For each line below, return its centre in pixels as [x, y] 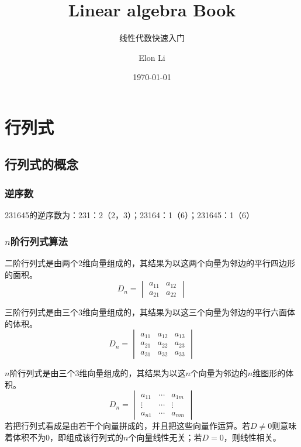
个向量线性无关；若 [165, 437]
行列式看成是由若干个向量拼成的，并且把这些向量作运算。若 [135, 426]
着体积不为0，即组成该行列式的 [64, 437]
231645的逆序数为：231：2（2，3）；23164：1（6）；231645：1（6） [129, 215]
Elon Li [152, 57]
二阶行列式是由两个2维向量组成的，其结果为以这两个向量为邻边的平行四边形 [150, 262]
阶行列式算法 [39, 241]
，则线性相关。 [252, 437]
